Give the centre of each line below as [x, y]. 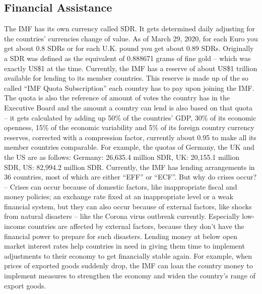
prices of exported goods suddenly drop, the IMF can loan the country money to [128, 266]
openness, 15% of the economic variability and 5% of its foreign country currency [129, 127]
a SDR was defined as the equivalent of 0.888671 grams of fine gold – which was [127, 58]
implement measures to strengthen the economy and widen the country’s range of [130, 276]
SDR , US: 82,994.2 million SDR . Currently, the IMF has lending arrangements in [129, 167]
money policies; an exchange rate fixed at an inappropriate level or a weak [119, 196]
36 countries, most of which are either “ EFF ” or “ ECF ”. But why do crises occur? [130, 177]
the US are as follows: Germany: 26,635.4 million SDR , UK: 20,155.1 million [122, 157]
